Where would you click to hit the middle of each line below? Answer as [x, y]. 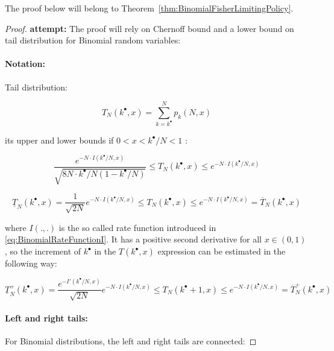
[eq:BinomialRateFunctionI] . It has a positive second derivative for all [133, 239]
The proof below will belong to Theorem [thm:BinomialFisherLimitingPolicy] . [149, 8]
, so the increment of [43, 251]
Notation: [25, 64]
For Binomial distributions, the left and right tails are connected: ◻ [131, 341]
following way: [31, 263]
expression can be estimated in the [222, 251]
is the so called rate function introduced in [137, 227]
